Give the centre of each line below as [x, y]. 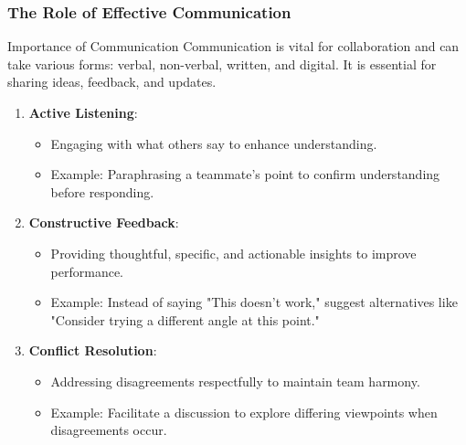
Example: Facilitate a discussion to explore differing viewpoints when [244, 412]
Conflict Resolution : [93, 350]
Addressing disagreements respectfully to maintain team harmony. [235, 381]
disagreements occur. [109, 430]
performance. [87, 271]
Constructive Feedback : [104, 222]
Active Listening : [83, 112]
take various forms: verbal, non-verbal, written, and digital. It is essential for [222, 64]
